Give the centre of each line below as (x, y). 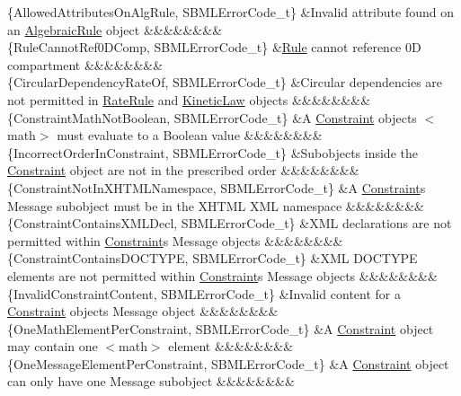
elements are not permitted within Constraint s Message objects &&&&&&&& (222, 275)
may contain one (53, 346)
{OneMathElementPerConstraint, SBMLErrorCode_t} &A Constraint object (221, 328)
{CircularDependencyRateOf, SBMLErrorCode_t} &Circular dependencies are (225, 82)
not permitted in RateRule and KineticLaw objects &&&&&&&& (189, 99)
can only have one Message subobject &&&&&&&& (151, 381)
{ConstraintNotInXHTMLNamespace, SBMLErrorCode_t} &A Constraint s (217, 187)
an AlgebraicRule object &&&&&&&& (115, 29)
